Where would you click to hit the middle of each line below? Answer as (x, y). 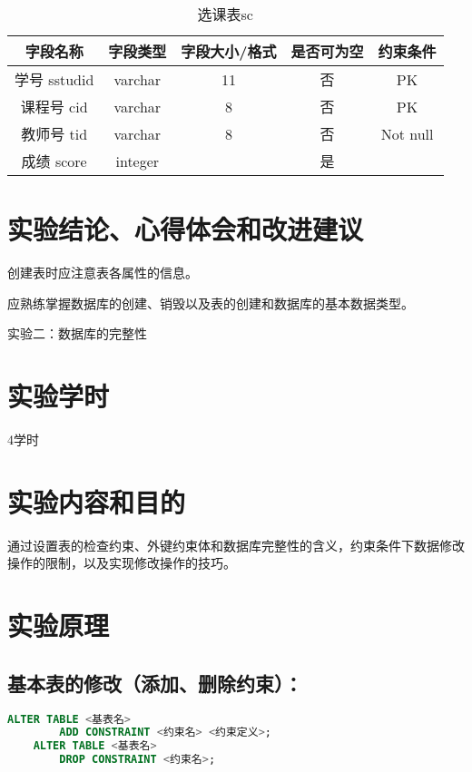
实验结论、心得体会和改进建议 (186, 229)
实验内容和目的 (97, 501)
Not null (407, 133)
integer (138, 161)
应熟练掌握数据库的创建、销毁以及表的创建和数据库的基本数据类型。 (211, 303)
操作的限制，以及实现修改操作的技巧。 (122, 563)
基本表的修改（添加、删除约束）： (155, 683)
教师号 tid (54, 134)
